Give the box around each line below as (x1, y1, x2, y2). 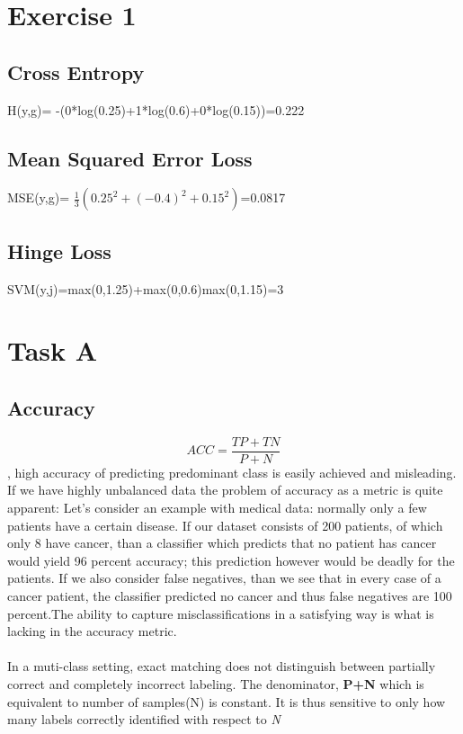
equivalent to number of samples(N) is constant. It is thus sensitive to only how (7, 692, 446, 711)
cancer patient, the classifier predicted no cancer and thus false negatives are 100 (7, 586, 452, 604)
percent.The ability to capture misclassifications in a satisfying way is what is (7, 604, 434, 622)
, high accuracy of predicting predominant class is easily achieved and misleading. (7, 462, 457, 481)
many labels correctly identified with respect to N (7, 710, 280, 729)
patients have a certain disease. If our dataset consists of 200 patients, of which (7, 515, 443, 534)
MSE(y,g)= (7, 188, 70, 207)
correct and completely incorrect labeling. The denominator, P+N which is (7, 674, 424, 693)
